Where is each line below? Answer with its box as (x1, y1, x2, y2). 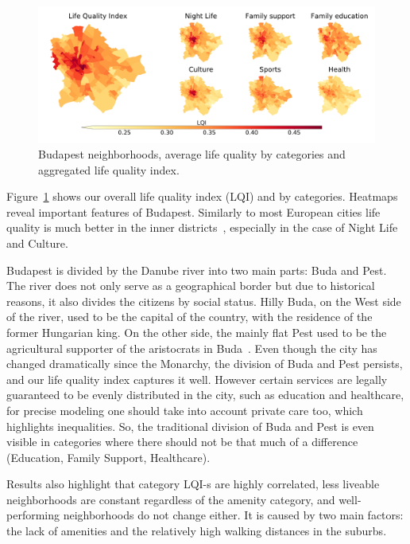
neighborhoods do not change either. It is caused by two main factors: (63, 507, 404, 523)
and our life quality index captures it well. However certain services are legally (6, 370, 388, 387)
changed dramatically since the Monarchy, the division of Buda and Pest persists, (6, 355, 403, 372)
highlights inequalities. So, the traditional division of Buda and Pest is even (6, 417, 374, 434)
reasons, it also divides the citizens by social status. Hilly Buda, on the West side (6, 292, 401, 309)
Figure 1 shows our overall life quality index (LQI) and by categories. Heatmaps (6, 188, 398, 205)
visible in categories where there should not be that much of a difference (6, 433, 358, 450)
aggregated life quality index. (38, 161, 180, 178)
